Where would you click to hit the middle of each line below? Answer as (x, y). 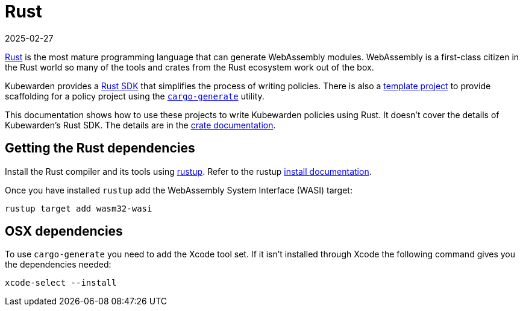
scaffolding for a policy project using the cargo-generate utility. (135, 96)
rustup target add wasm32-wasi (79, 208)
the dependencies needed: (58, 265)
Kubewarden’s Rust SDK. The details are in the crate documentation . (140, 125)
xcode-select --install (61, 283)
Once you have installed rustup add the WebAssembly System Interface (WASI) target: (179, 190)
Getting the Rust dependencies (100, 148)
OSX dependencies (64, 231)
